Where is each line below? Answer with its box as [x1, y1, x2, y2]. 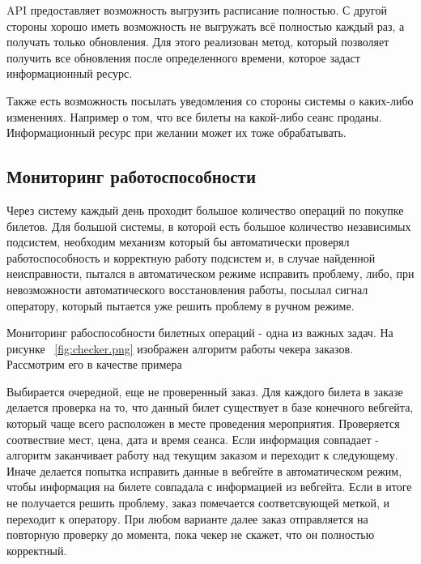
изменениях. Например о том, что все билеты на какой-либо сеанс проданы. [6, 108, 382, 125]
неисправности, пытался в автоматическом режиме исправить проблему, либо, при [6, 265, 415, 282]
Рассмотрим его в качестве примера [6, 356, 182, 373]
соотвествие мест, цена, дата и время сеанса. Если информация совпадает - [6, 430, 379, 447]
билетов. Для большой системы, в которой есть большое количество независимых [6, 217, 411, 234]
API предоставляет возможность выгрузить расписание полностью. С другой [6, 2, 387, 18]
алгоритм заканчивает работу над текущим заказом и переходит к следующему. [6, 446, 398, 464]
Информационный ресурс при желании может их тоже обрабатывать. [6, 124, 347, 141]
